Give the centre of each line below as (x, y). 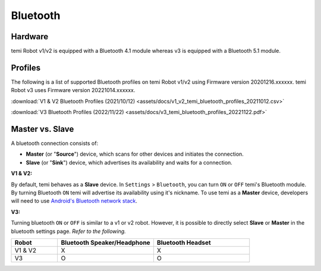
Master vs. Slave (43, 129)
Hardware (30, 37)
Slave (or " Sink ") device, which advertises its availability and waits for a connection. (129, 162)
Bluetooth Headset (184, 242)
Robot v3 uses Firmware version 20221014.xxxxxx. (73, 90)
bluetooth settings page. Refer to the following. (68, 231)
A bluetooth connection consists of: (54, 143)
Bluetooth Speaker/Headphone (106, 242)
